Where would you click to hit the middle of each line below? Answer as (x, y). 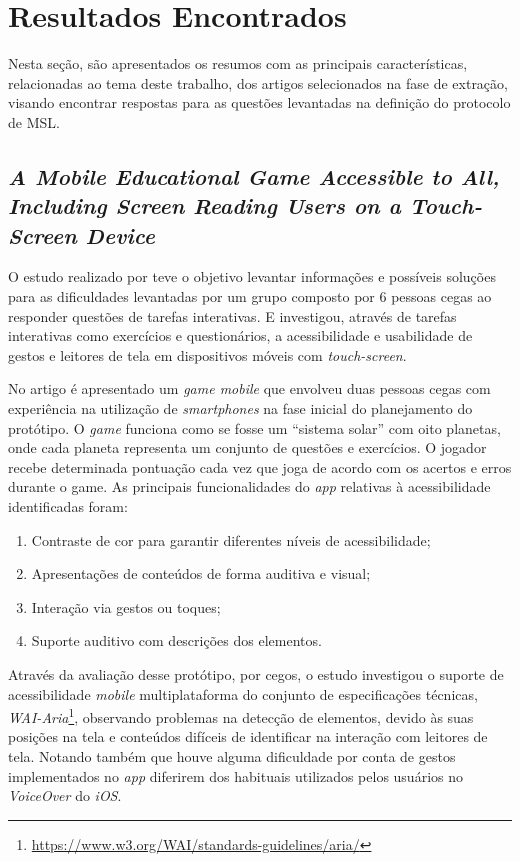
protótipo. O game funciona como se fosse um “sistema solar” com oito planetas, (254, 427)
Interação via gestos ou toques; (126, 606)
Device (120, 234)
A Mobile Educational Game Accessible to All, (254, 175)
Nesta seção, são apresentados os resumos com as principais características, (238, 63)
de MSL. (34, 121)
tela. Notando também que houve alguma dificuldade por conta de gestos (232, 756)
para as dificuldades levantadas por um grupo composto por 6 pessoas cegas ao (250, 296)
